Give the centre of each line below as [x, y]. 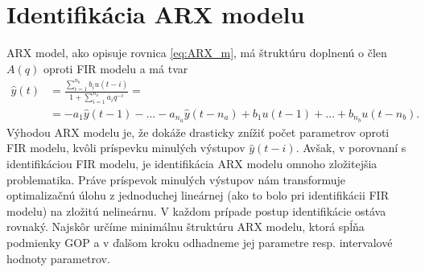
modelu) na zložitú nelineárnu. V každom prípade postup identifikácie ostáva [196, 210]
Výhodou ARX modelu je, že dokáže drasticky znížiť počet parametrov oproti [198, 132]
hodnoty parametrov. [58, 258]
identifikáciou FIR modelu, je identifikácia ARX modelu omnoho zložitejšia [192, 164]
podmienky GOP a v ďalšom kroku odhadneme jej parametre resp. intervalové [200, 243]
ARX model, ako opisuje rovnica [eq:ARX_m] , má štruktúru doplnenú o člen [197, 53]
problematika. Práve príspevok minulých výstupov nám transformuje [176, 179]
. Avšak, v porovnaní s [351, 148]
